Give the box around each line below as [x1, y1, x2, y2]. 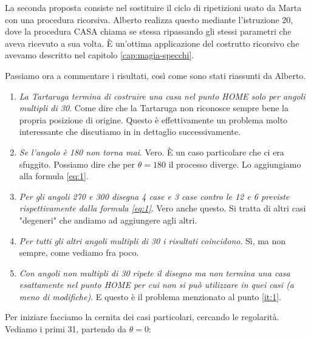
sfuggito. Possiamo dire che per [19, 157, 135, 170]
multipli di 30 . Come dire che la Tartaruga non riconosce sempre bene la [19, 101, 289, 114]
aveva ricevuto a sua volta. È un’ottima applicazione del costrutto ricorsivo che [5, 36, 299, 49]
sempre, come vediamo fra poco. [19, 246, 139, 259]
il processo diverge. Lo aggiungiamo [168, 157, 301, 170]
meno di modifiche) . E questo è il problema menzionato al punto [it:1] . [19, 290, 281, 303]
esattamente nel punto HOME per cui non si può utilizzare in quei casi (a [19, 278, 295, 291]
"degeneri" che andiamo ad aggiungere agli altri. [19, 213, 197, 226]
